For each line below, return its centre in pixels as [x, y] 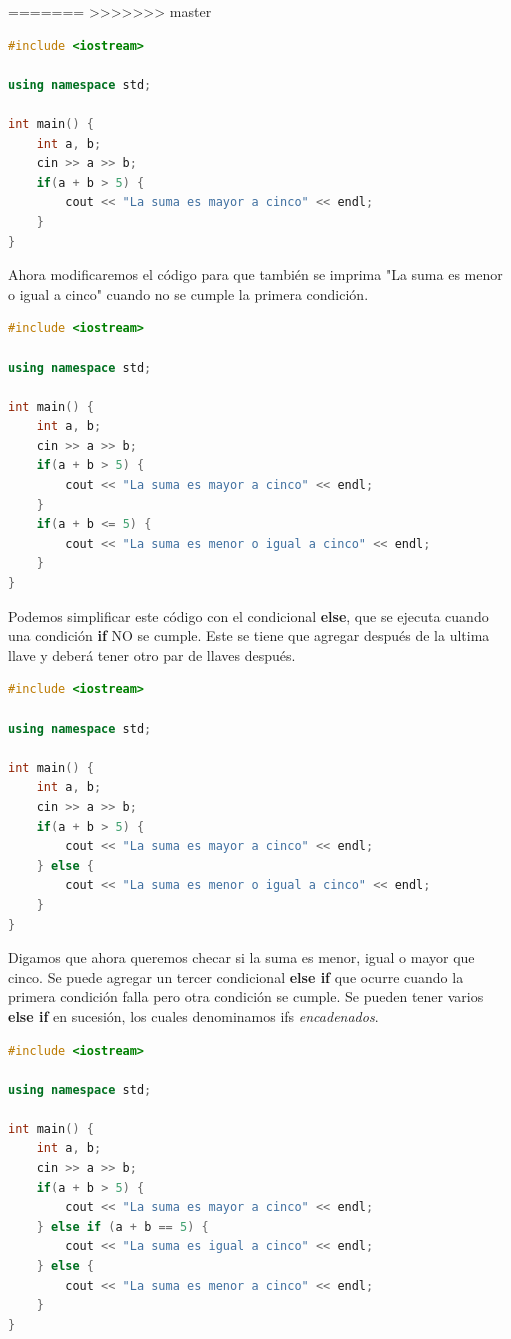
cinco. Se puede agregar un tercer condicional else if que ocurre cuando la [236, 976]
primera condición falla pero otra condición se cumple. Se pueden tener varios [246, 996]
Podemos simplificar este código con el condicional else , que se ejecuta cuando [248, 615]
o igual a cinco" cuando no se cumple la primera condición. [188, 293]
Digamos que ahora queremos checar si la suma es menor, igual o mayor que [241, 957]
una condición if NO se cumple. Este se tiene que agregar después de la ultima [249, 635]
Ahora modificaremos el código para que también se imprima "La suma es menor [255, 274]
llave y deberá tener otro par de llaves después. [152, 654]
